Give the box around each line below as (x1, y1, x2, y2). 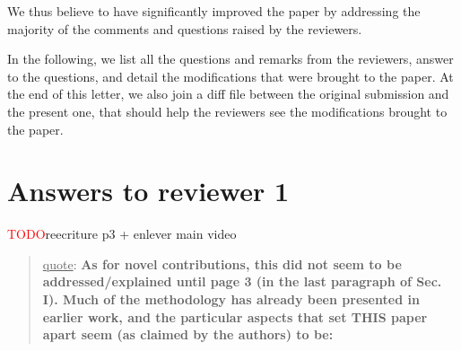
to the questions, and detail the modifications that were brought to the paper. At (7, 66, 454, 85)
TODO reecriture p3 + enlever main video (7, 224, 237, 243)
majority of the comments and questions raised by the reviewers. (7, 19, 362, 38)
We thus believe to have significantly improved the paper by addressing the (7, 2, 421, 20)
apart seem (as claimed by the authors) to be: (42, 325, 334, 344)
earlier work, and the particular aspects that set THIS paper (42, 307, 428, 326)
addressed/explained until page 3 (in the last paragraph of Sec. (42, 272, 442, 291)
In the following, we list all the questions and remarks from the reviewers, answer (7, 49, 454, 68)
